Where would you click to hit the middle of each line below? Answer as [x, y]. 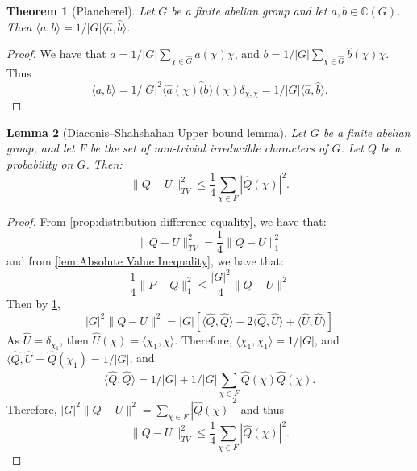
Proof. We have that [56, 54]
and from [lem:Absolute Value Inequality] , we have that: [145, 261]
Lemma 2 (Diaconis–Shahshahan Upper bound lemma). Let [156, 132]
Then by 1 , [33, 304]
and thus [263, 408]
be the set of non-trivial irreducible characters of [209, 148]
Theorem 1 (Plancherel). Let [81, 10]
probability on [40, 164]
